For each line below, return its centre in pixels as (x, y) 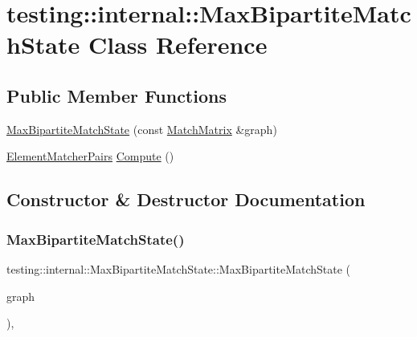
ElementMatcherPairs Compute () (90, 156)
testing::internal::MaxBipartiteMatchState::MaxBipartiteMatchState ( (179, 268)
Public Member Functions (117, 95)
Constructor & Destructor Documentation (186, 199)
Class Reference (178, 45)
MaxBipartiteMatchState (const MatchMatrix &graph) (142, 129)
